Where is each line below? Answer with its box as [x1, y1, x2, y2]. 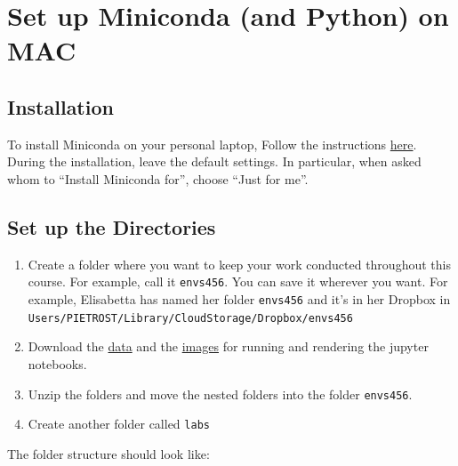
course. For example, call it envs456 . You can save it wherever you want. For [28, 272, 448, 291]
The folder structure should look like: [7, 444, 210, 462]
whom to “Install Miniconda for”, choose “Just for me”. [7, 169, 309, 188]
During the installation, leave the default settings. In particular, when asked [7, 152, 422, 171]
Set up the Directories [7, 213, 216, 240]
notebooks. [28, 354, 87, 373]
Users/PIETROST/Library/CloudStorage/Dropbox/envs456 [28, 311, 353, 325]
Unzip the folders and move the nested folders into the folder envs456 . [28, 384, 413, 403]
